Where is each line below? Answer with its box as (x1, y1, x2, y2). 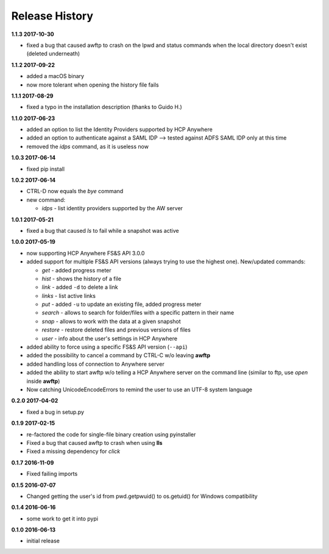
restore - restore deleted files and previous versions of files (41, 326, 191, 333)
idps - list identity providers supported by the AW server (41, 205, 183, 212)
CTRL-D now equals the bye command (26, 188, 124, 195)
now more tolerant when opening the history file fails (26, 81, 159, 88)
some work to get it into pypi (26, 515, 99, 522)
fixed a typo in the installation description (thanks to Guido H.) (26, 104, 182, 111)
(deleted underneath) (26, 50, 80, 57)
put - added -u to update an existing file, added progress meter (41, 300, 202, 308)
